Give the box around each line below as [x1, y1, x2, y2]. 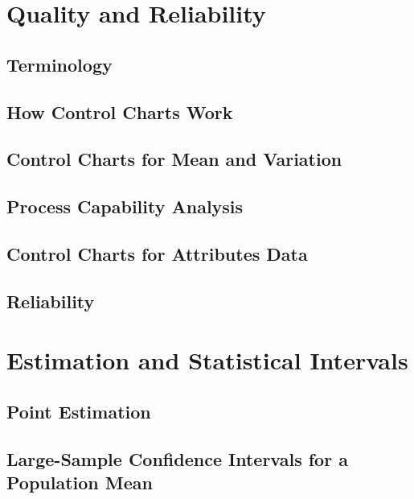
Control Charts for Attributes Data [6, 241, 308, 266]
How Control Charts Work [6, 99, 233, 124]
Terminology [6, 52, 113, 76]
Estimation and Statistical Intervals [6, 344, 408, 377]
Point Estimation [6, 398, 151, 423]
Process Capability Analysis [6, 194, 244, 219]
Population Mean [6, 470, 153, 494]
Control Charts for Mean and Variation [6, 146, 342, 171]
